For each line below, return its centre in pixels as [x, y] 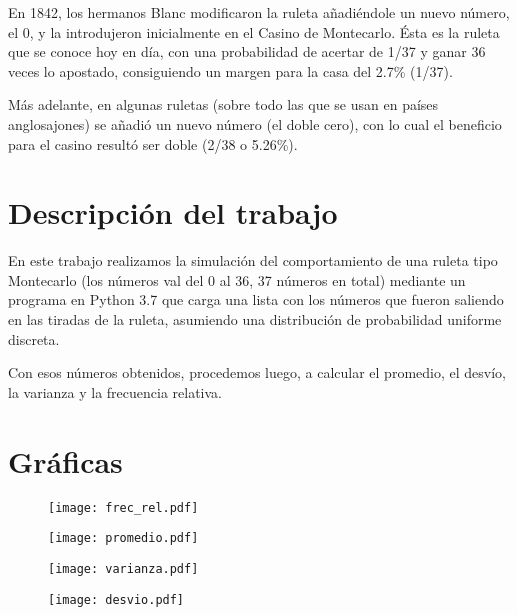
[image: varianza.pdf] [123, 568]
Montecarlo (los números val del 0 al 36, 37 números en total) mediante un [237, 279]
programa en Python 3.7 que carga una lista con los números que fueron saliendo [256, 299]
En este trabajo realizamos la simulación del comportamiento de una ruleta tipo [253, 260]
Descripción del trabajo [173, 212]
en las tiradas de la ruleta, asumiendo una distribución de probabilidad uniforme [255, 319]
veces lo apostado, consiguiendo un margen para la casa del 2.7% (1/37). [230, 70]
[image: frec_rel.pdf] [123, 507]
